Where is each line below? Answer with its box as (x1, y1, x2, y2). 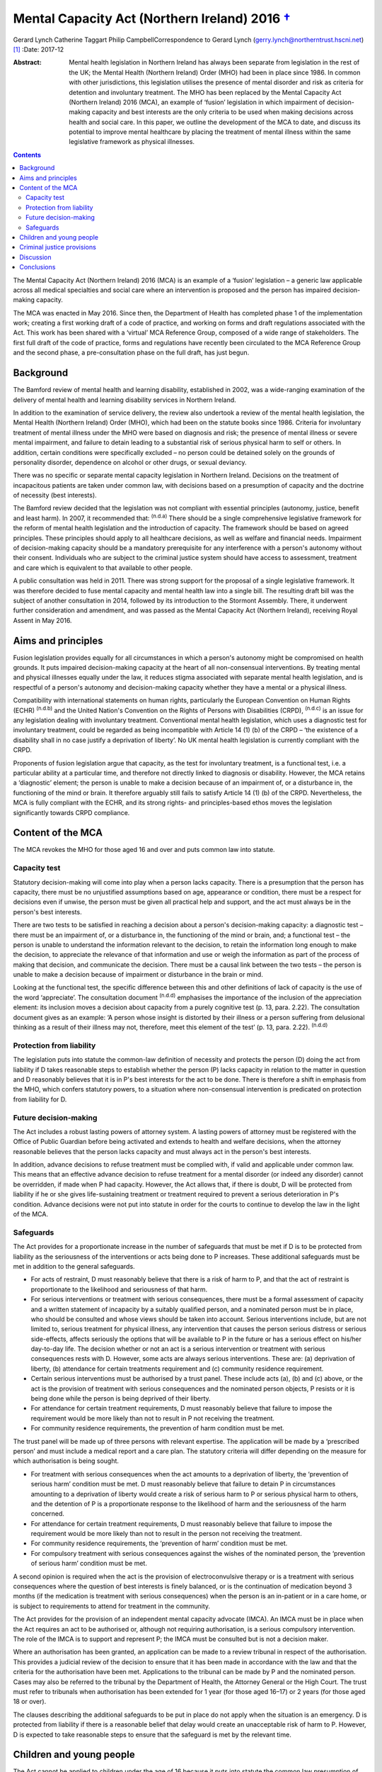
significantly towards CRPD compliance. (13, 808, 130, 817)
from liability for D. (13, 1095, 67, 1104)
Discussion (19, 252, 52, 262)
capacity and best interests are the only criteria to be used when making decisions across (91, 108, 354, 116)
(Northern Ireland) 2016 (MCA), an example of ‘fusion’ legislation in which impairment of (69, 98, 325, 106)
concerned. (30, 1510, 65, 1518)
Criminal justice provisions (19, 243, 97, 252)
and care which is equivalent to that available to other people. (13, 563, 192, 572)
